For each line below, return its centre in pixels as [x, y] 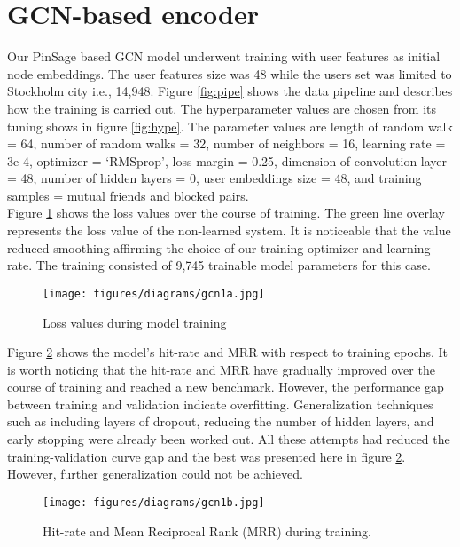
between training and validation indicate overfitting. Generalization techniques [220, 404]
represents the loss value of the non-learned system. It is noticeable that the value [229, 230]
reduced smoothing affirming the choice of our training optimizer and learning [219, 247]
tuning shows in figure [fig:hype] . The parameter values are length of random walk [230, 126]
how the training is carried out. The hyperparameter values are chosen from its [222, 108]
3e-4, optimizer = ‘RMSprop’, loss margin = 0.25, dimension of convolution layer [227, 160]
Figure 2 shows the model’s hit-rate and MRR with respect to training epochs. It [227, 352]
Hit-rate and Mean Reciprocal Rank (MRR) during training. [207, 531]
